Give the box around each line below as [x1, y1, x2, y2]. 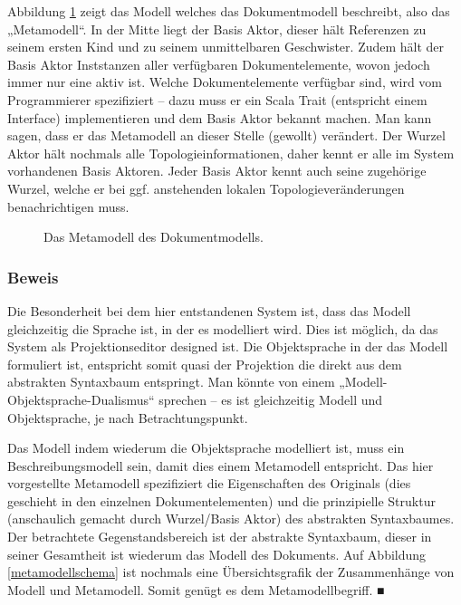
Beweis [7, 265, 59, 288]
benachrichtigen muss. [7, 197, 130, 216]
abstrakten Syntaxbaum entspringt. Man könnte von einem [7, 372, 335, 391]
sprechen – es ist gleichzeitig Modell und [158, 389, 383, 408]
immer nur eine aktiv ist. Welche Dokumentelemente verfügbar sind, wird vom [7, 72, 443, 91]
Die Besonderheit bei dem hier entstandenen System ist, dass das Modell [7, 301, 411, 320]
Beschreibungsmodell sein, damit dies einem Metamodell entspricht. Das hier [7, 456, 434, 475]
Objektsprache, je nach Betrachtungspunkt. [7, 408, 248, 427]
